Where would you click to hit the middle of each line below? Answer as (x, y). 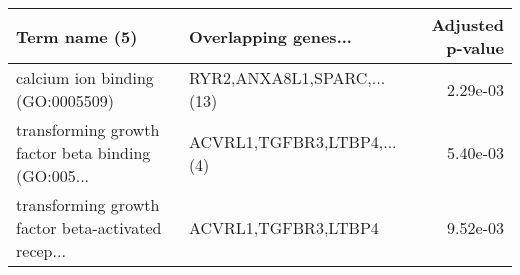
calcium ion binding (85, 77)
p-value (475, 47)
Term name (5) (77, 36)
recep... (41, 250)
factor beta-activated (89, 227)
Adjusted (467, 24)
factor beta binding (83, 152)
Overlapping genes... (270, 36)
